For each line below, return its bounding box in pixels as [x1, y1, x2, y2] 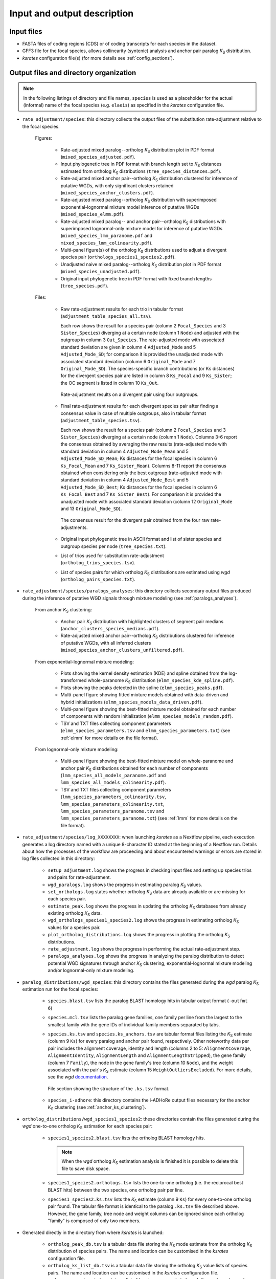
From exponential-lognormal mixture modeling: [35, 658, 134, 665]
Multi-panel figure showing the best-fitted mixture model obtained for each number [60, 706, 237, 712]
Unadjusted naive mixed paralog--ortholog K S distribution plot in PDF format [60, 261, 222, 269]
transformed [60, 677, 87, 683]
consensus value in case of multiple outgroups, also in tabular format [60, 410, 206, 416]
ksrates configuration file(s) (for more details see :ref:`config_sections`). [22, 55, 174, 61]
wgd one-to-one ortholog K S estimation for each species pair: [22, 1123, 153, 1131]
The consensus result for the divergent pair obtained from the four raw [60, 517, 210, 523]
